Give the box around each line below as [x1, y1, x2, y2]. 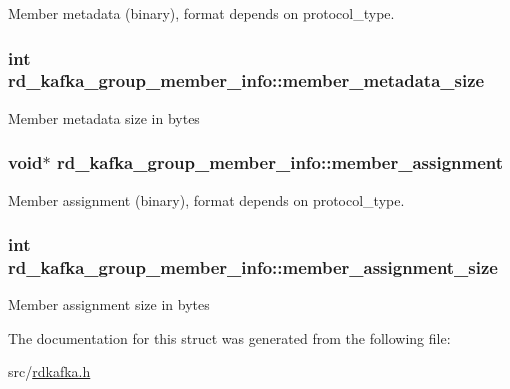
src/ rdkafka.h [8, 361, 91, 382]
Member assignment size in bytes [8, 294, 210, 315]
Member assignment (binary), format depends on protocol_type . [8, 189, 405, 210]
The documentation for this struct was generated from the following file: [8, 327, 451, 348]
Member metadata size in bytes [8, 107, 200, 128]
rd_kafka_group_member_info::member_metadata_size [8, 68, 485, 93]
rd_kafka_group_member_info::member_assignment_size [8, 254, 498, 279]
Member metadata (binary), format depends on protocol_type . [8, 3, 395, 23]
